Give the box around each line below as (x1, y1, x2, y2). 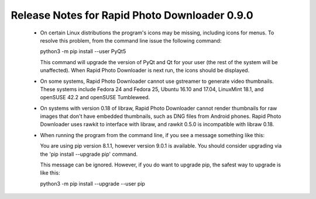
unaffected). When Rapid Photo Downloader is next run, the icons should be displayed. (40, 67, 250, 74)
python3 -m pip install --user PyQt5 (40, 48, 126, 55)
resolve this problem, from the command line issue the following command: (40, 37, 222, 44)
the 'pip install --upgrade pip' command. (40, 151, 138, 158)
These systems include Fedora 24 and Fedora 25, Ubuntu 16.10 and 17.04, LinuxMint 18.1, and (40, 85, 264, 93)
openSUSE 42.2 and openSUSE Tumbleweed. (40, 94, 150, 101)
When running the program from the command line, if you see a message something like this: (40, 131, 265, 138)
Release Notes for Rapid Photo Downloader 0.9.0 (11, 9, 254, 22)
